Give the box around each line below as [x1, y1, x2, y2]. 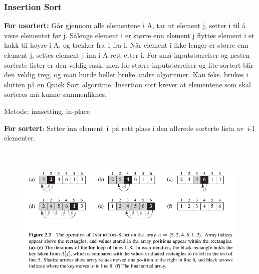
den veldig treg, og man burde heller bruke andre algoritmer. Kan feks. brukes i [4, 69, 248, 80]
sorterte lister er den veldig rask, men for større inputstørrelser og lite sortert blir [4, 59, 254, 70]
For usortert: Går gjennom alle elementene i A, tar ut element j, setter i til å [4, 20, 246, 31]
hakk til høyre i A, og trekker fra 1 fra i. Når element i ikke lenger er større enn [4, 40, 248, 50]
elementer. [4, 132, 36, 143]
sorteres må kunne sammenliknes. [4, 89, 107, 99]
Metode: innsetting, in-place [4, 105, 90, 116]
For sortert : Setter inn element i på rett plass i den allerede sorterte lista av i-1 [4, 122, 255, 133]
